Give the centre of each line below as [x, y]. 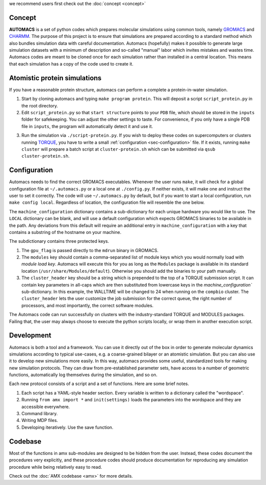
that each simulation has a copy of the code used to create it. [71, 64]
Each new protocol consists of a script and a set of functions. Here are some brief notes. [99, 384]
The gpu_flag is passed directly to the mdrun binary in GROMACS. [90, 250]
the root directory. [40, 105]
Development [30, 336]
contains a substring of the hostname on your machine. [65, 232]
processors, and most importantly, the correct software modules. [87, 305]
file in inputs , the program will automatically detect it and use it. [87, 126]
